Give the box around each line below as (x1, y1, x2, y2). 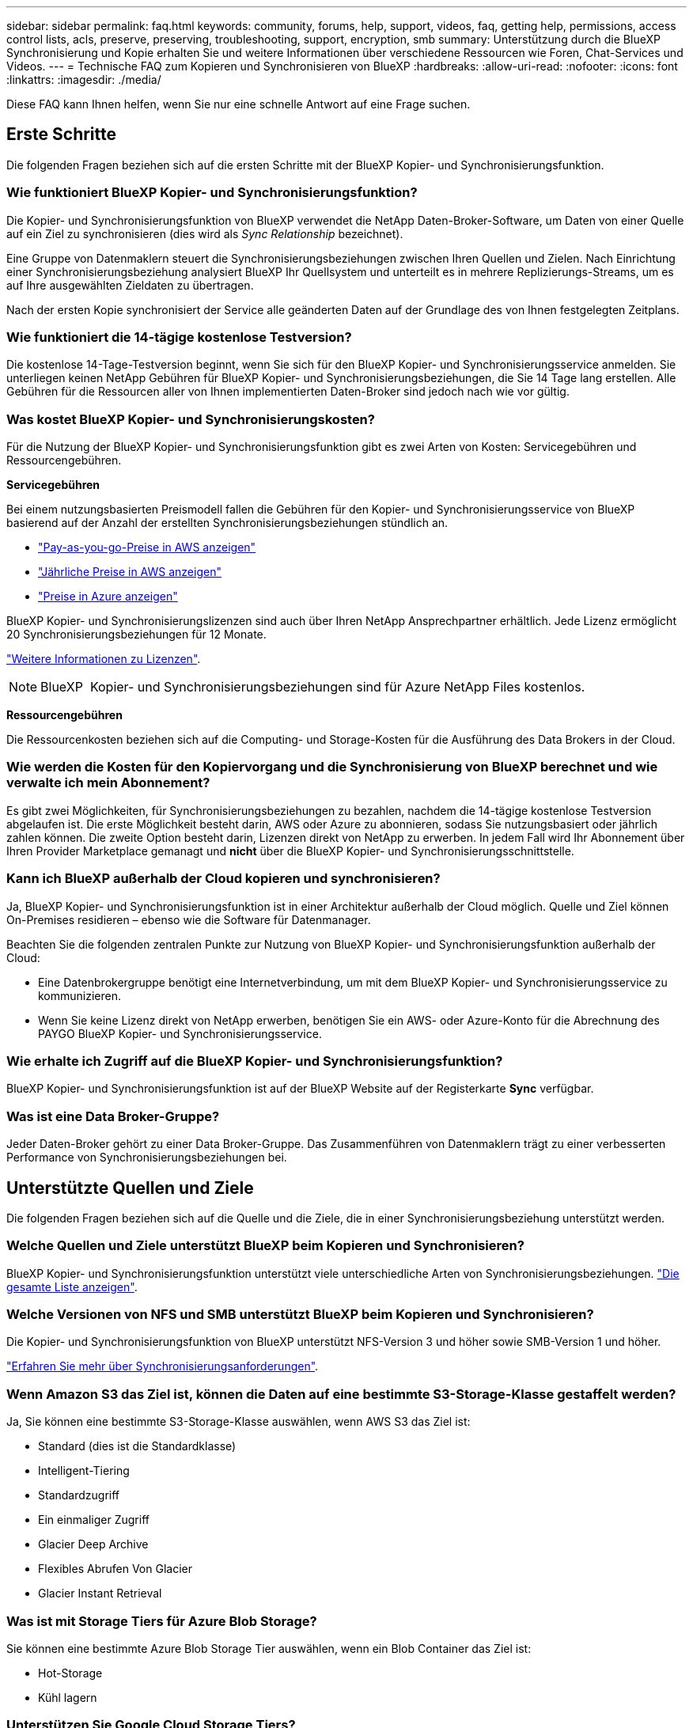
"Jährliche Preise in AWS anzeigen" (38, 565, 222, 579)
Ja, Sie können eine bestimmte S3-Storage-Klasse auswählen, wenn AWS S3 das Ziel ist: (6, 1415, 471, 1429)
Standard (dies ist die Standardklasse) (38, 1439, 237, 1453)
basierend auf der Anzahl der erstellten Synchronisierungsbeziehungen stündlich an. (6, 516, 449, 530)
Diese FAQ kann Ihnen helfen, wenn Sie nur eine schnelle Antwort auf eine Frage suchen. (6, 97, 471, 111)
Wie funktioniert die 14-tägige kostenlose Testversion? (6, 328, 352, 345)
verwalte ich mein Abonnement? (6, 775, 210, 791)
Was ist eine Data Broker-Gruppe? (6, 1108, 220, 1124)
